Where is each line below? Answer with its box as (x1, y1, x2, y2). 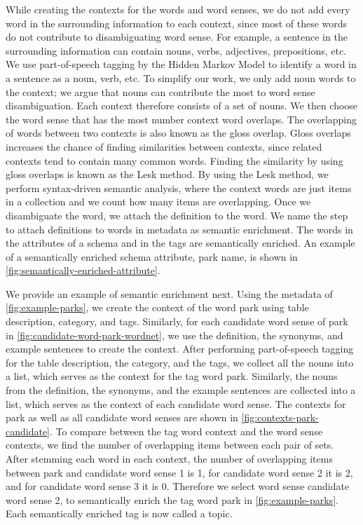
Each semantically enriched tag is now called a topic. (6, 506, 233, 521)
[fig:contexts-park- (241, 410, 319, 425)
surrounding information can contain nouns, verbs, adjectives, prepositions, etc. (6, 43, 347, 57)
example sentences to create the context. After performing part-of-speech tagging (6, 341, 354, 356)
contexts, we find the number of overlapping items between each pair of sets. (6, 437, 334, 452)
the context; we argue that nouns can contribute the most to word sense (6, 84, 315, 99)
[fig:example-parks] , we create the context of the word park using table (6, 300, 309, 315)
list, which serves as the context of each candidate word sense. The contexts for (6, 396, 346, 411)
